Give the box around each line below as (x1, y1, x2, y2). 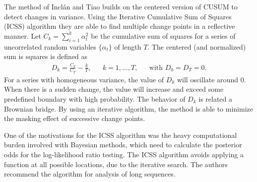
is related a (198, 93, 233, 104)
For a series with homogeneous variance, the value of (4, 74, 164, 84)
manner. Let (4, 30, 41, 41)
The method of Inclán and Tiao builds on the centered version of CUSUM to (4, 1, 238, 11)
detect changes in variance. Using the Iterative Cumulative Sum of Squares (4, 11, 232, 21)
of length (114, 41, 141, 52)
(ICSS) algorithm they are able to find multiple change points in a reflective (4, 21, 235, 31)
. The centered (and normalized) (147, 41, 246, 52)
